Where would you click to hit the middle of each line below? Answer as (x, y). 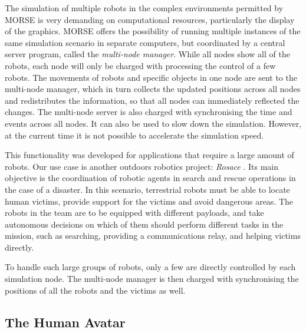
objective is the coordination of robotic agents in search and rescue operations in (150, 178)
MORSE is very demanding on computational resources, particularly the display (150, 19)
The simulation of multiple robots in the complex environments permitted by (144, 8)
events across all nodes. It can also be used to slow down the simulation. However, (153, 123)
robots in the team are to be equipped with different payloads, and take (134, 213)
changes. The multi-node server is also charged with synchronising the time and (149, 112)
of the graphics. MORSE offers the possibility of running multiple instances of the (153, 31)
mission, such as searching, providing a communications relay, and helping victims (153, 236)
